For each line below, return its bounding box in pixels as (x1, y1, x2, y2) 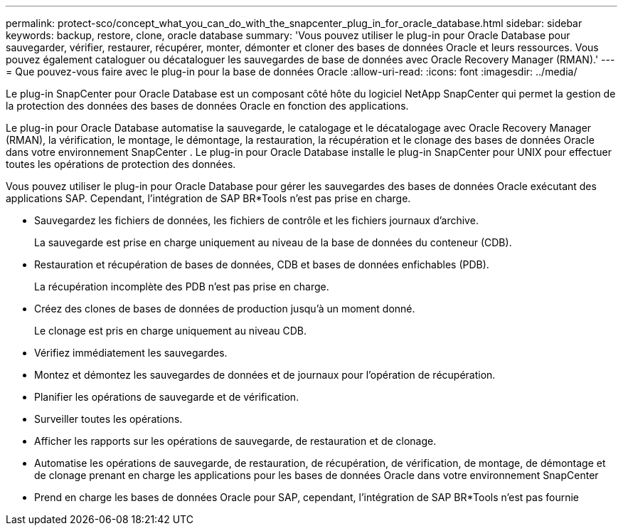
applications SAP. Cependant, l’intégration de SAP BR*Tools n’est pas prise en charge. (6, 192, 411, 204)
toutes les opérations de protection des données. (6, 158, 236, 170)
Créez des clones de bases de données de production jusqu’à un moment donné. (34, 303, 415, 315)
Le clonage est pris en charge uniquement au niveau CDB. (34, 325, 307, 337)
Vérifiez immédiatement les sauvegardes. (34, 347, 228, 359)
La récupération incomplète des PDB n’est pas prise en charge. (34, 280, 329, 293)
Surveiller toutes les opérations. (34, 413, 183, 425)
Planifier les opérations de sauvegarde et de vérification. (34, 391, 299, 403)
